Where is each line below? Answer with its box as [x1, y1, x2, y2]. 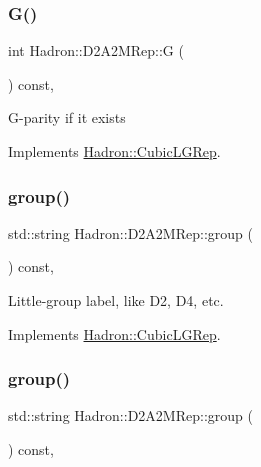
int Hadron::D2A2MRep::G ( [8, 40, 184, 61]
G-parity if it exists [8, 107, 126, 128]
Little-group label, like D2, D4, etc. [8, 290, 224, 310]
